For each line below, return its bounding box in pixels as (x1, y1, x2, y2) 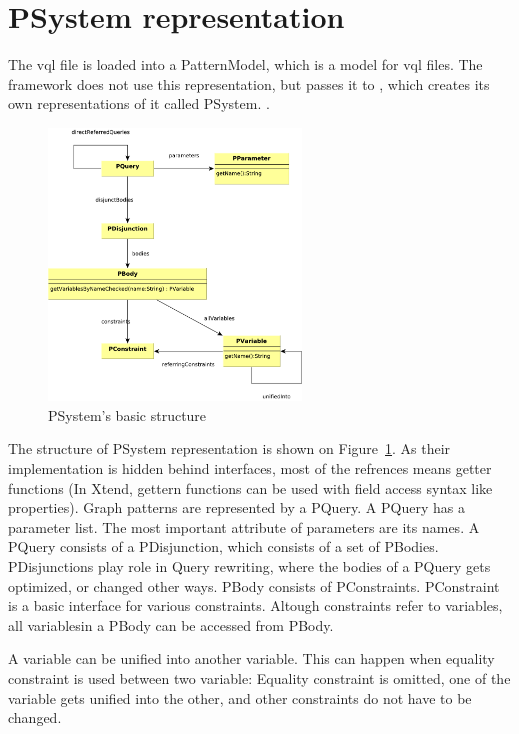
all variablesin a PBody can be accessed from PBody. (8, 614, 334, 635)
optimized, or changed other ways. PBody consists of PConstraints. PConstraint (8, 575, 500, 596)
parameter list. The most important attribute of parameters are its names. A (8, 516, 480, 537)
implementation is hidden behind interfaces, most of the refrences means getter (8, 458, 492, 479)
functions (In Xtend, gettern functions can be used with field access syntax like (8, 477, 493, 498)
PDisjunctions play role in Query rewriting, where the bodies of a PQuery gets (8, 555, 491, 576)
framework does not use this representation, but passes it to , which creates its (8, 73, 490, 94)
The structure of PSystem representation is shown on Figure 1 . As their (8, 438, 451, 459)
